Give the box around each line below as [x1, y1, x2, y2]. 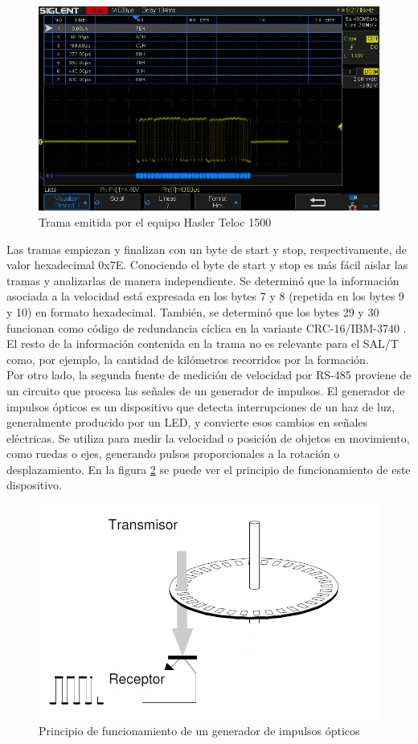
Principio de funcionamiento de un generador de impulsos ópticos [39, 722, 360, 739]
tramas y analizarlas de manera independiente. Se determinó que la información [6, 272, 400, 288]
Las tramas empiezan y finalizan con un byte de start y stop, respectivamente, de [6, 240, 408, 257]
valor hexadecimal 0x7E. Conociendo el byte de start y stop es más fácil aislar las [6, 256, 408, 273]
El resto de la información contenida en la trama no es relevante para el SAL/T [6, 335, 399, 352]
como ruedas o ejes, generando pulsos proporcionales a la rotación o [6, 445, 340, 462]
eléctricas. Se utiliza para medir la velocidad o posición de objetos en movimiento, [6, 429, 410, 446]
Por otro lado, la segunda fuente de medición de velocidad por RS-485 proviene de [6, 366, 412, 383]
